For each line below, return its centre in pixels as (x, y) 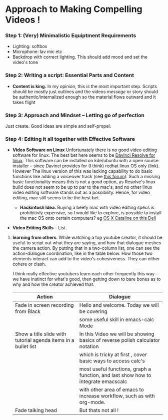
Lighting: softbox (30, 47)
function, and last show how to (115, 375)
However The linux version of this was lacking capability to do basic (82, 171)
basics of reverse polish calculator (119, 340)
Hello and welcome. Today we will (119, 305)
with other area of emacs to (111, 390)
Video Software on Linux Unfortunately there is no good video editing (84, 150)
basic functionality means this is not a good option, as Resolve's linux (84, 182)
